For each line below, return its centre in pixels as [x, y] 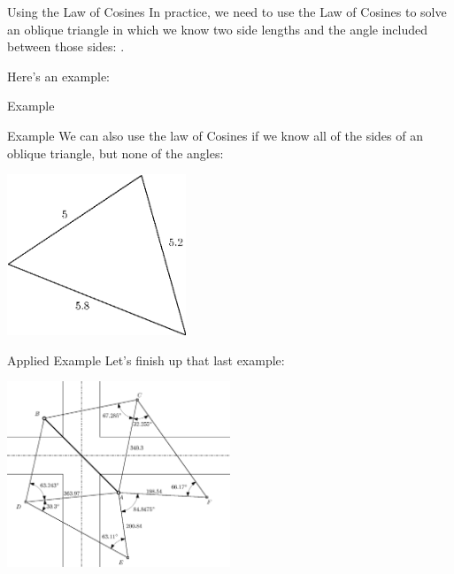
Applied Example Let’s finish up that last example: [146, 360]
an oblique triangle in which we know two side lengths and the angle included [218, 29]
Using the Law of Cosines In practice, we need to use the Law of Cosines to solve [227, 11]
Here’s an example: [58, 76]
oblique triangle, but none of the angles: [115, 153]
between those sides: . [66, 46]
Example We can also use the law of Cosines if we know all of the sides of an [215, 135]
